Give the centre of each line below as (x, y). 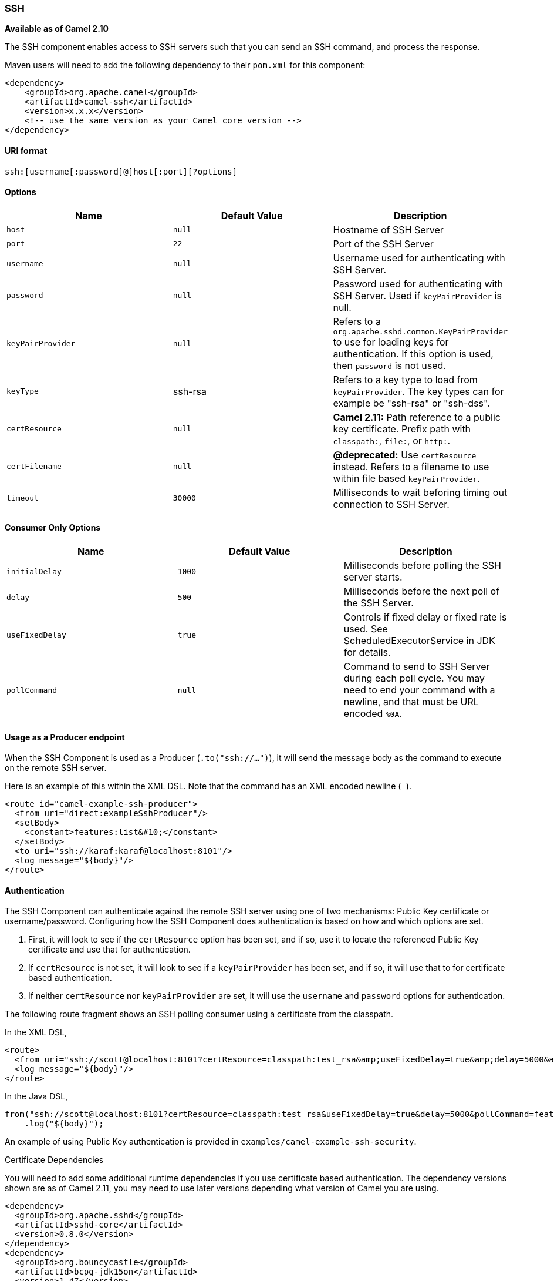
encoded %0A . (373, 714)
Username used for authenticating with (419, 258)
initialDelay (34, 571)
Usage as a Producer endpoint (65, 737)
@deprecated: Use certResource (405, 455)
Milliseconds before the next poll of (422, 591)
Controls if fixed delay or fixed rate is (425, 617)
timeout (23, 498)
